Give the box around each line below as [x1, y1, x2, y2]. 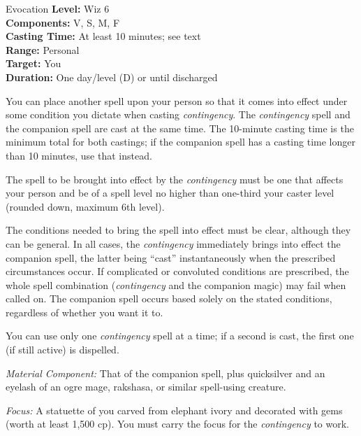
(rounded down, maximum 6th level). [6, 199, 165, 213]
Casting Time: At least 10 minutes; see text [6, 29, 201, 43]
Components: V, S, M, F [6, 15, 120, 29]
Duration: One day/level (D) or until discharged [6, 69, 218, 84]
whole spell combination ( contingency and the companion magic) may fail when [6, 277, 346, 292]
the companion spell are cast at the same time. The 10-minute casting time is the [6, 120, 354, 135]
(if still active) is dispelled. [6, 342, 119, 357]
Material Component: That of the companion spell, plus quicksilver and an [6, 365, 325, 380]
